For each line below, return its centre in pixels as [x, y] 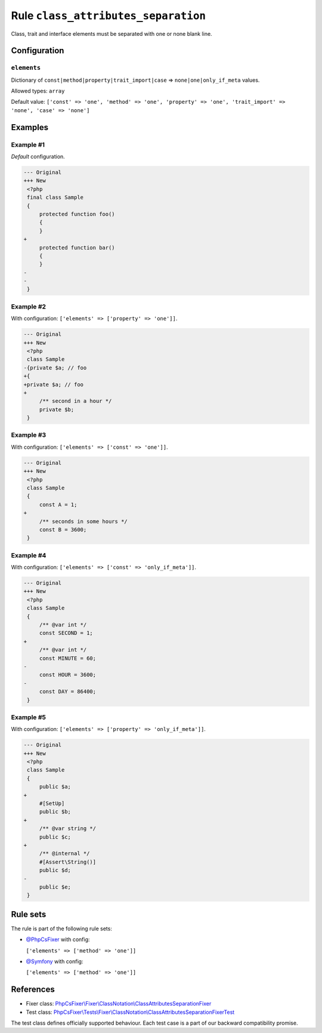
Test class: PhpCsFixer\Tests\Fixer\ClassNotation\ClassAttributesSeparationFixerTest [130, 1012]
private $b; [57, 409]
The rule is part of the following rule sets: [62, 929]
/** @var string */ [68, 829]
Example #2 [29, 306]
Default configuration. [38, 157]
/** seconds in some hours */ [83, 521]
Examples [30, 127]
